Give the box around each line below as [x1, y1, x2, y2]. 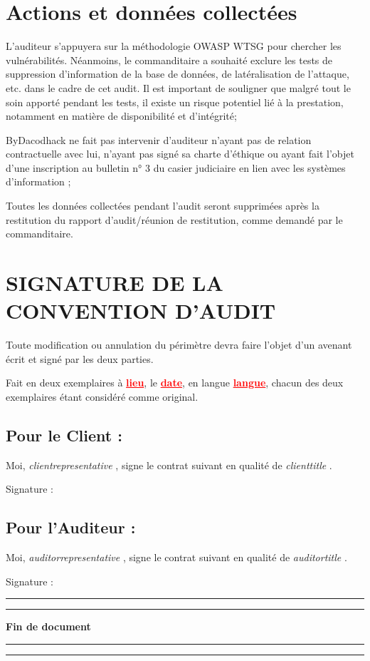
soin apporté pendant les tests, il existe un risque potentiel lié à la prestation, [6, 94, 344, 109]
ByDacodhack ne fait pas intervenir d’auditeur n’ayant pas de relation [6, 132, 312, 147]
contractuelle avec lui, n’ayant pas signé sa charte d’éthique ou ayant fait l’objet [6, 146, 354, 161]
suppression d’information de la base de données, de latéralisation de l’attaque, [6, 66, 349, 81]
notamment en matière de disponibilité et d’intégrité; [6, 108, 237, 123]
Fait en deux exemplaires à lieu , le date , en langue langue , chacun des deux [6, 375, 344, 390]
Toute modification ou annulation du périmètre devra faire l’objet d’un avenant [6, 337, 352, 352]
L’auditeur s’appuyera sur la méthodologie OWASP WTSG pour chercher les [6, 39, 342, 53]
